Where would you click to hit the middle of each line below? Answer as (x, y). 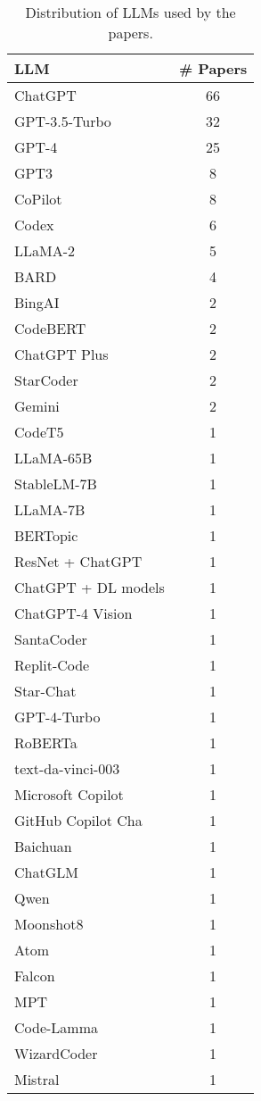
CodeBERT (50, 328)
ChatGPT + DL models (90, 587)
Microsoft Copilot (69, 794)
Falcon (35, 976)
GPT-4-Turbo (57, 717)
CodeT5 (39, 432)
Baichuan (43, 846)
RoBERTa (46, 742)
